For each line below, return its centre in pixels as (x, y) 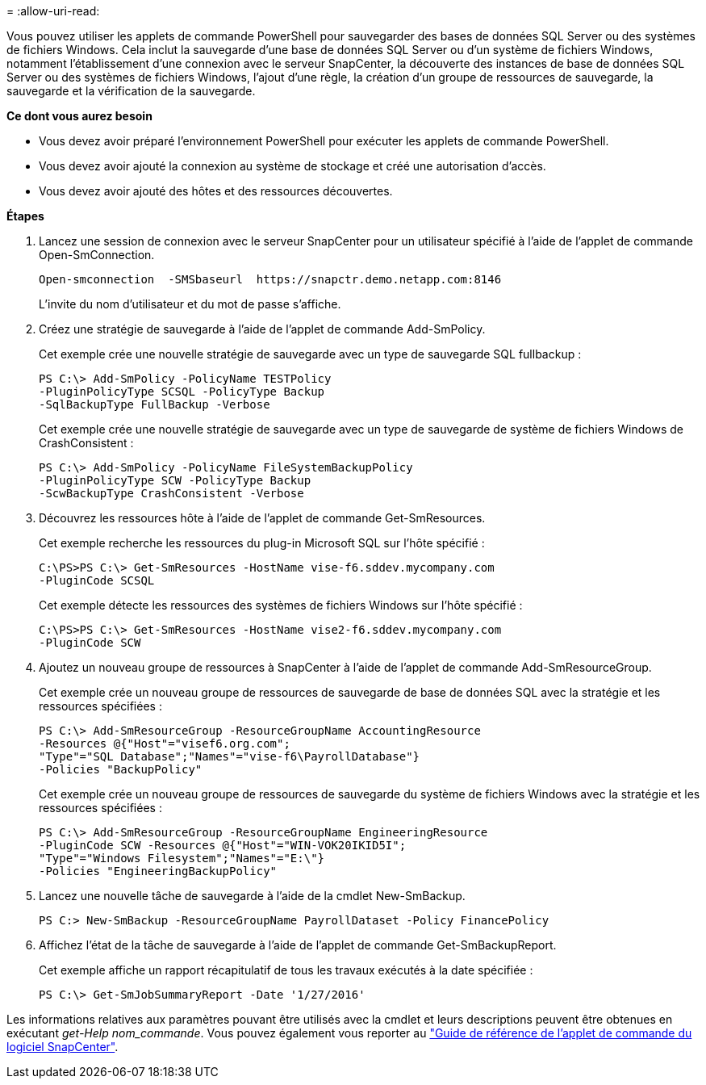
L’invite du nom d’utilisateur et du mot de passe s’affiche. (190, 304)
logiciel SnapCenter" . (63, 1047)
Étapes (25, 216)
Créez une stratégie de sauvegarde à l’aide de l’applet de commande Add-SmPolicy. (262, 329)
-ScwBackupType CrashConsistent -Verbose (171, 493)
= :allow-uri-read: (53, 11)
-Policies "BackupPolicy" (121, 769)
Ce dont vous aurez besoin (79, 116)
